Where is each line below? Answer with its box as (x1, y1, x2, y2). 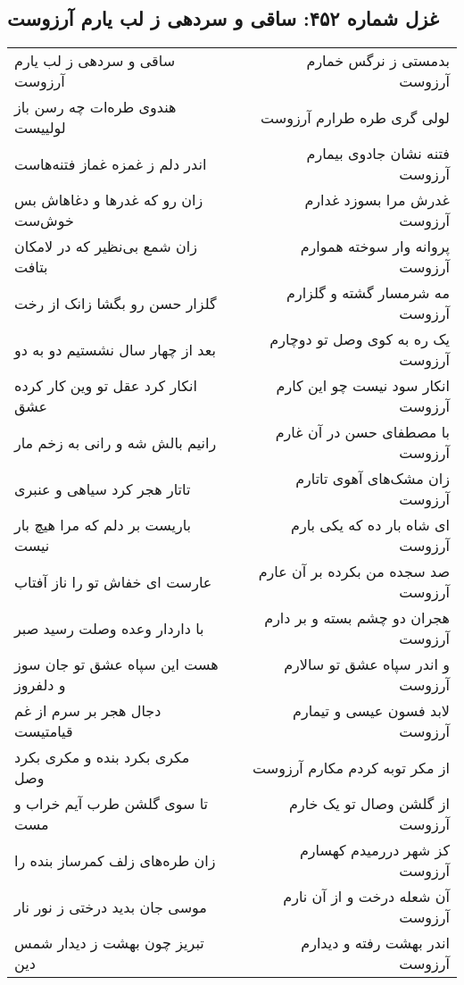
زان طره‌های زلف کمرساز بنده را (14, 849, 216, 871)
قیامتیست (14, 721, 73, 742)
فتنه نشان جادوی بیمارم (306, 143, 450, 164)
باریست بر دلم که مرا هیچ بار (14, 514, 192, 536)
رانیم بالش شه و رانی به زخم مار (14, 431, 217, 453)
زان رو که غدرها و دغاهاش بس (14, 189, 203, 211)
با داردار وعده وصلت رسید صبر (14, 617, 204, 639)
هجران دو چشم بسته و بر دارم (264, 607, 450, 629)
